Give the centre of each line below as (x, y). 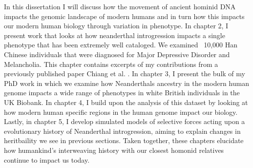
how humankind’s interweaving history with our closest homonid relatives (114, 150)
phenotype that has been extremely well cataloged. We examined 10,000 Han (121, 45)
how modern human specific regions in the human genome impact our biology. (121, 112)
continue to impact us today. (47, 159)
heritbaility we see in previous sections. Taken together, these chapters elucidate (124, 140)
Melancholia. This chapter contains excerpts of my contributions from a (111, 64)
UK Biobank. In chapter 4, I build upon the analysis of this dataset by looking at (126, 102)
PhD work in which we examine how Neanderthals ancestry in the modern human (126, 83)
